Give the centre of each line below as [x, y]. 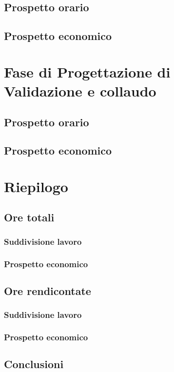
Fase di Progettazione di [87, 71]
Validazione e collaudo [80, 90]
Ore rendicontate [48, 290]
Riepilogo [36, 186]
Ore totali [29, 217]
